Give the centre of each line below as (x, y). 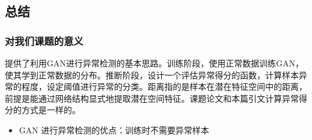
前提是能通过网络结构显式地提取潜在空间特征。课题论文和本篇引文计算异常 (152, 98)
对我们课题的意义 (44, 40)
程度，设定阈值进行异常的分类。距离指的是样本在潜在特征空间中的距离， (164, 86)
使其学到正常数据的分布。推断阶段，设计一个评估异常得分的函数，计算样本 (152, 74)
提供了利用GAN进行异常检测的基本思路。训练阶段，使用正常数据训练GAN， (154, 63)
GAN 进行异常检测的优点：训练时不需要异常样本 (114, 130)
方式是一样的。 (51, 110)
